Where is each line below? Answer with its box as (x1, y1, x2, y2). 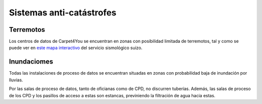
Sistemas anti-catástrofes (9, 7, 116, 18)
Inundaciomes (9, 58, 53, 66)
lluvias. (9, 77, 23, 83)
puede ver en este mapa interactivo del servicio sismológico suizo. (9, 45, 143, 51)
